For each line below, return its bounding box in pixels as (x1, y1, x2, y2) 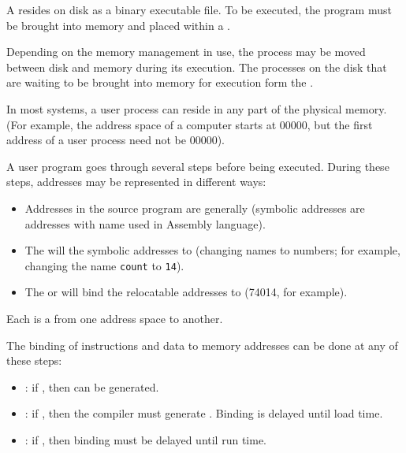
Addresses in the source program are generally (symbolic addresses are (24, 199, 365, 216)
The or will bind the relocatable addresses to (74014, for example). (24, 284, 348, 300)
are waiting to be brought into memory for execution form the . (6, 74, 314, 91)
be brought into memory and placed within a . (6, 17, 230, 33)
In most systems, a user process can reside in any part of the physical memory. (6, 100, 387, 117)
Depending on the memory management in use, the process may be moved (6, 43, 366, 60)
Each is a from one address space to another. (6, 310, 223, 326)
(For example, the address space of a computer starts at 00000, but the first (6, 116, 373, 132)
